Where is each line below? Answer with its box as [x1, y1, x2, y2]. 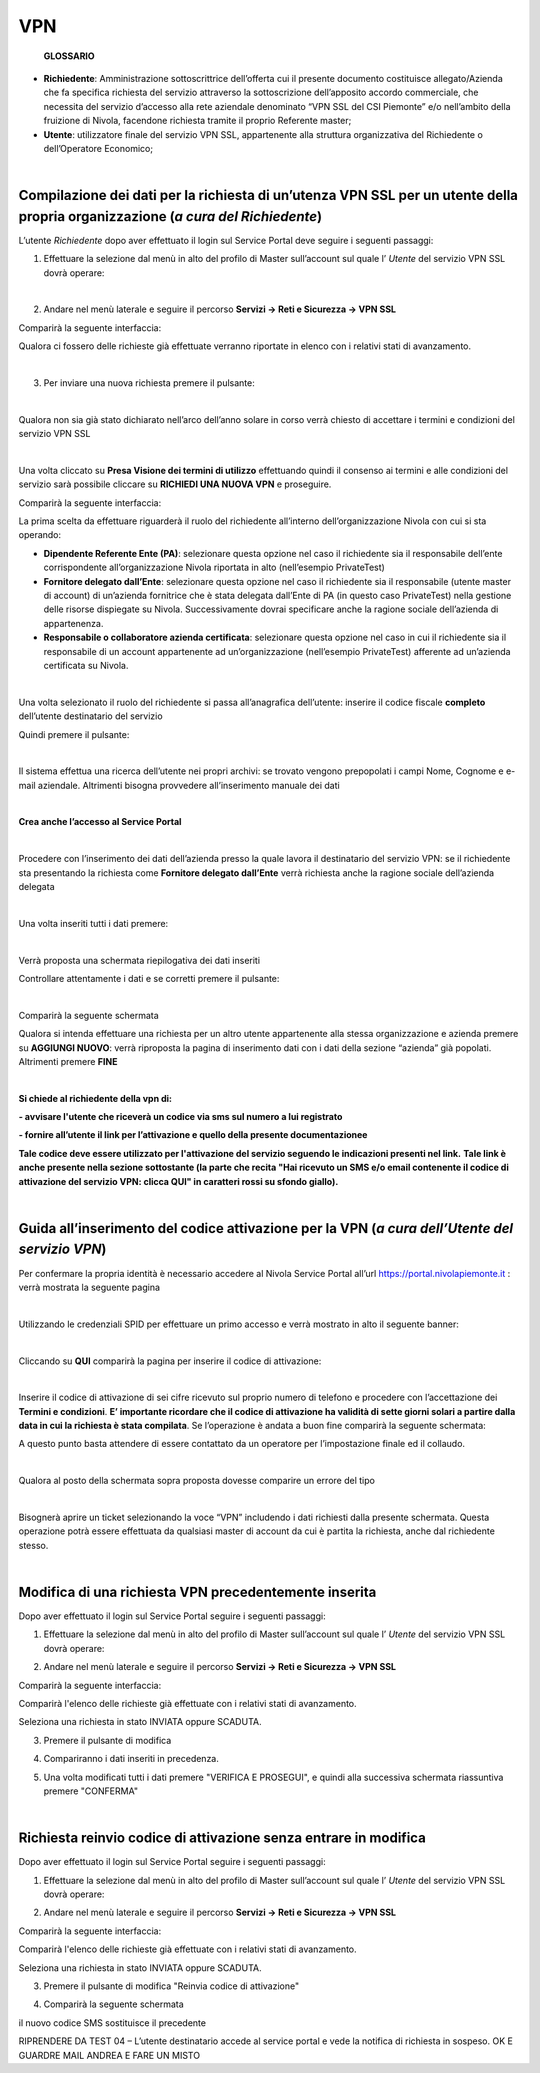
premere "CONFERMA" [43, 1785, 139, 1797]
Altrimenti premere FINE [18, 1055, 118, 1067]
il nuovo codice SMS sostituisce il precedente [18, 2016, 207, 2029]
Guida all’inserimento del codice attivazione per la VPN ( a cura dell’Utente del [18, 1220, 514, 1237]
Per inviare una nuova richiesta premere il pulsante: [43, 376, 255, 389]
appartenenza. [43, 617, 104, 629]
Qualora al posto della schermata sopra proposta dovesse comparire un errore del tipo [18, 1475, 375, 1487]
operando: [18, 529, 62, 541]
